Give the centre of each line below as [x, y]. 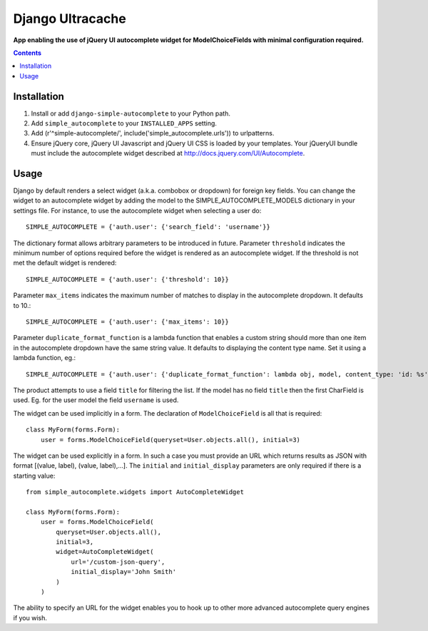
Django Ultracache [70, 19]
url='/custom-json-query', [118, 562]
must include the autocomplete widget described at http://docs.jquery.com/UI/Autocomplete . [168, 153]
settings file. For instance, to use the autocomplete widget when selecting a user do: [137, 210]
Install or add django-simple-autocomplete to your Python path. [131, 113]
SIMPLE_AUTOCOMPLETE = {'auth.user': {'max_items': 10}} [128, 322]
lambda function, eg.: [45, 358]
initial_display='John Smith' [124, 572]
